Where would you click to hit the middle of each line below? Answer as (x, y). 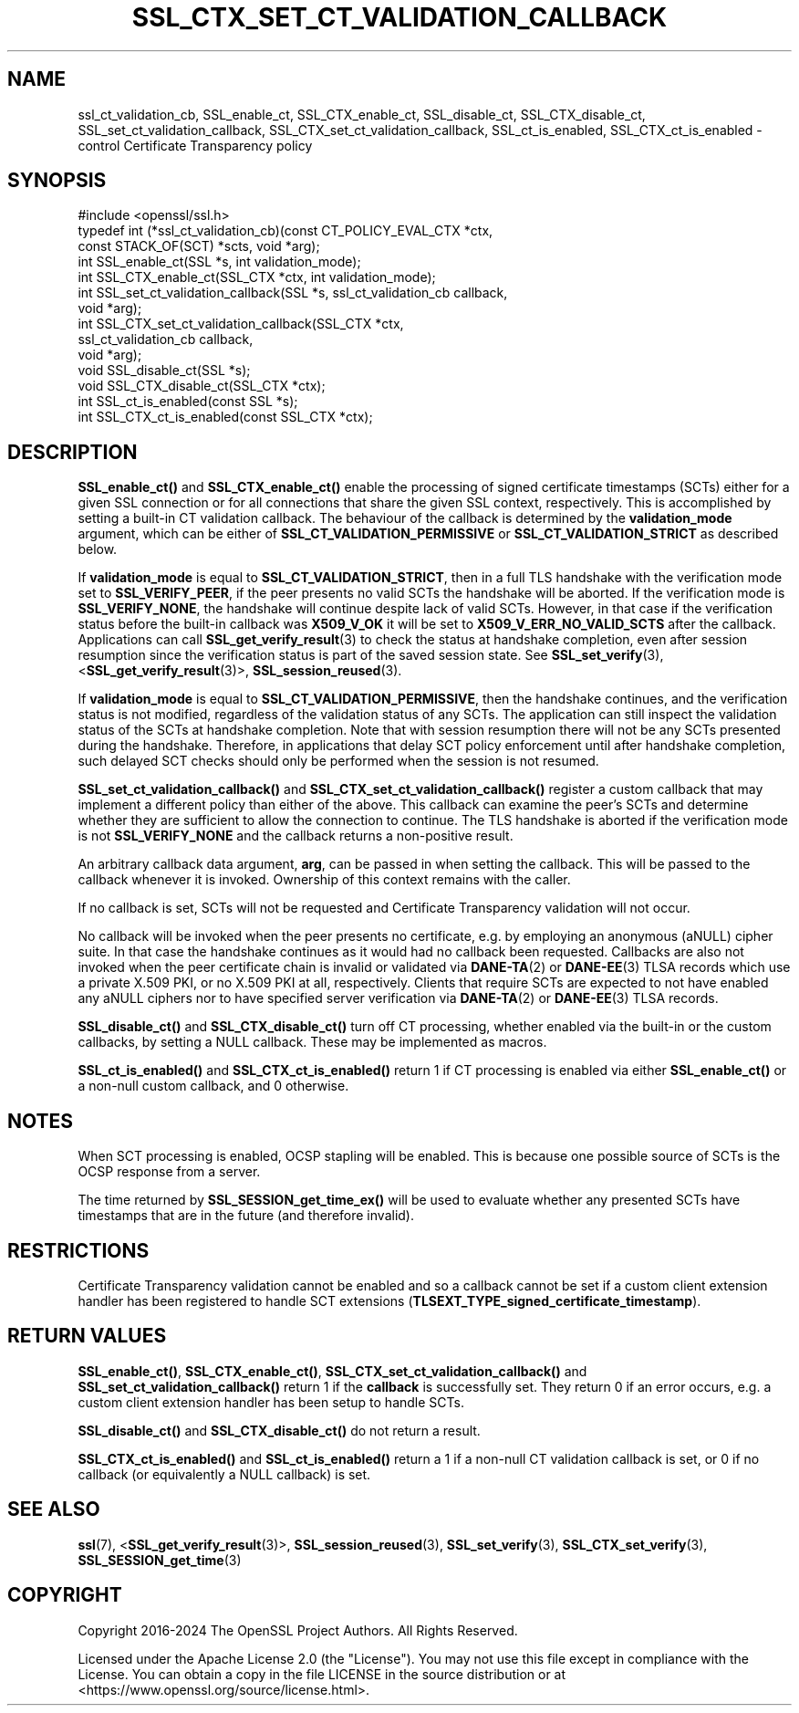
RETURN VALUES (87, 1336)
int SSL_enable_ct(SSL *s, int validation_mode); (219, 262)
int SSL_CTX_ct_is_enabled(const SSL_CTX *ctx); (225, 417)
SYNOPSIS (57, 181)
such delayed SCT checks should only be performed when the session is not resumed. (338, 761)
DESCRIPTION (73, 452)
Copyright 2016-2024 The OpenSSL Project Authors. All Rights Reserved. (298, 1630)
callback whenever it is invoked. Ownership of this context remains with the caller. (324, 880)
